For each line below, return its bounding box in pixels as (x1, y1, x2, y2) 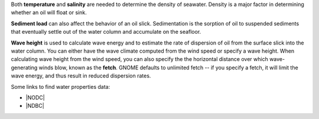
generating (11, 64, 38, 71)
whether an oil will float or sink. (11, 9, 87, 16)
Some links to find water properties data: (11, 83, 110, 90)
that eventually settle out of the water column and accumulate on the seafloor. (11, 28, 201, 36)
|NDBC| (25, 102, 44, 110)
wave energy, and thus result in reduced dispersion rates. (11, 72, 151, 79)
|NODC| (25, 94, 45, 101)
